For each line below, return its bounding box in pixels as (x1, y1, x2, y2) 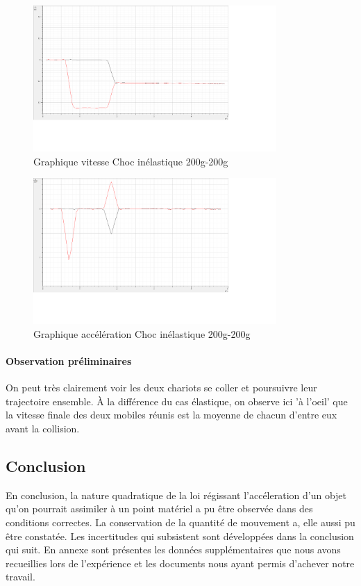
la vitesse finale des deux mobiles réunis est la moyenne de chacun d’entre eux (6, 407, 337, 422)
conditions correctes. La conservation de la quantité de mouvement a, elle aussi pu (6, 514, 355, 529)
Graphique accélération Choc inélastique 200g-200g (33, 326, 251, 341)
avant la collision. (6, 421, 80, 435)
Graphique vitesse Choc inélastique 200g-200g (33, 154, 228, 168)
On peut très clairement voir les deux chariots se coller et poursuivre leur (6, 380, 317, 395)
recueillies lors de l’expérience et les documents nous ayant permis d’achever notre (6, 555, 355, 570)
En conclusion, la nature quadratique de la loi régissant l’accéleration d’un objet (6, 487, 347, 502)
